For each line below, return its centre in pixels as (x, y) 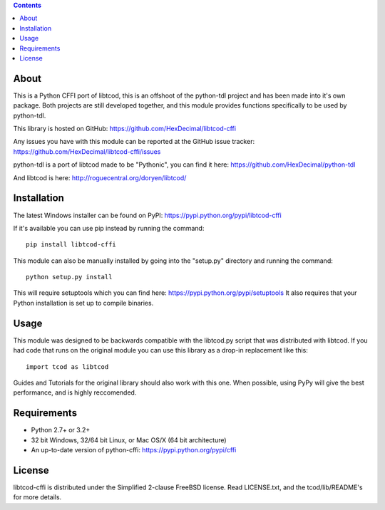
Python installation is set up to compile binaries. (83, 303)
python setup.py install (69, 277)
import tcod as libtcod (67, 366)
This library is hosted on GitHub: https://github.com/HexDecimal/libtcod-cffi (125, 129)
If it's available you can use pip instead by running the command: (109, 228)
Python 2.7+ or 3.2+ (61, 430)
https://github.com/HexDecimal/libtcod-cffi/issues (87, 151)
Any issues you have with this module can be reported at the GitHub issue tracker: (134, 142)
